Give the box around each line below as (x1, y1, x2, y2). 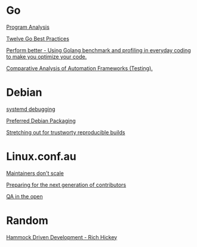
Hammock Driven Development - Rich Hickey (6, 233, 118, 240)
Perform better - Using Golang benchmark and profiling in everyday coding (6, 46, 191, 54)
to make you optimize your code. (6, 53, 87, 60)
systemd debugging (6, 106, 56, 113)
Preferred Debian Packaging (6, 117, 76, 124)
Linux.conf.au (6, 150, 76, 164)
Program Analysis (6, 23, 50, 31)
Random (6, 214, 49, 227)
